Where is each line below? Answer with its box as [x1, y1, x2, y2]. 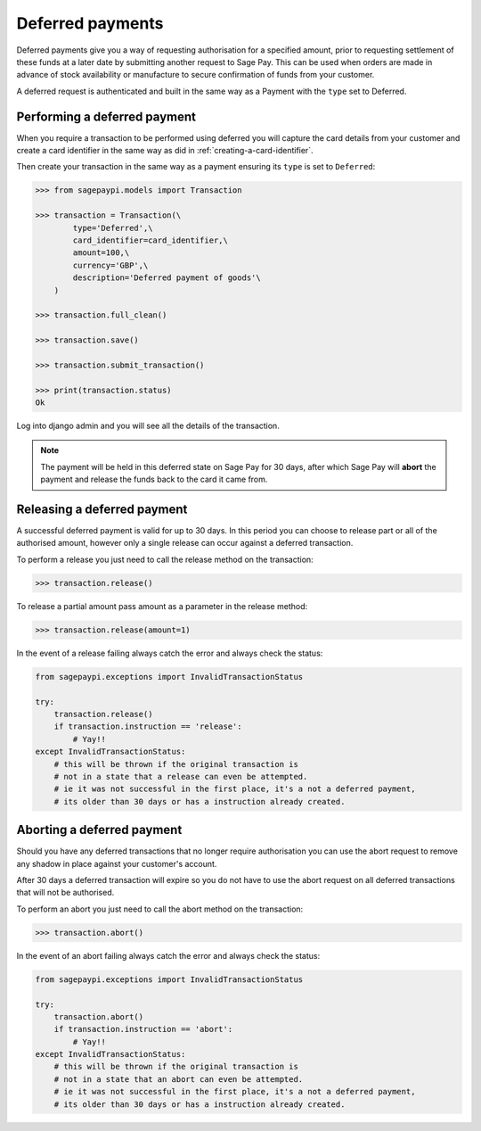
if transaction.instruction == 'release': [53, 722, 242, 731]
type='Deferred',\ [72, 223, 153, 233]
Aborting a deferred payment [16, 822, 183, 838]
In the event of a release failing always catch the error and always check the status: [16, 648, 323, 658]
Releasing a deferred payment [16, 502, 188, 516]
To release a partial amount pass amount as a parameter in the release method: [16, 600, 308, 611]
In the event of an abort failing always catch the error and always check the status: [16, 950, 321, 961]
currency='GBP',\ [72, 260, 149, 270]
